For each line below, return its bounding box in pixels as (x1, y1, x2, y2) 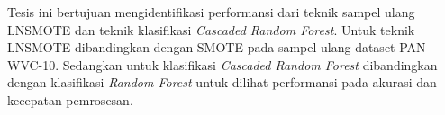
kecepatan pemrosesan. (7, 90, 133, 109)
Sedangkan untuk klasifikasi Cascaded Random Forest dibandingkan (62, 55, 438, 74)
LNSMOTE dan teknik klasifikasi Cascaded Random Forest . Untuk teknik (7, 20, 415, 39)
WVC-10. (7, 55, 59, 74)
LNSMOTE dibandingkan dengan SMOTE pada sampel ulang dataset (7, 38, 395, 57)
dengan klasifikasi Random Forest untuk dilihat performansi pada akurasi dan (7, 73, 437, 92)
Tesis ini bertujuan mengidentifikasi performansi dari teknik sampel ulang (7, 3, 415, 21)
